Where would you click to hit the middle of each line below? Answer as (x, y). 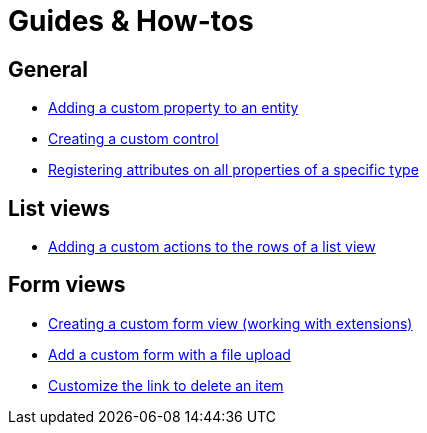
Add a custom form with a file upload (169, 354)
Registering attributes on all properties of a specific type (233, 170)
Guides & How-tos (131, 21)
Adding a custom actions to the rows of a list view (212, 247)
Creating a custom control (133, 139)
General (48, 69)
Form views (67, 285)
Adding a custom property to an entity (173, 108)
